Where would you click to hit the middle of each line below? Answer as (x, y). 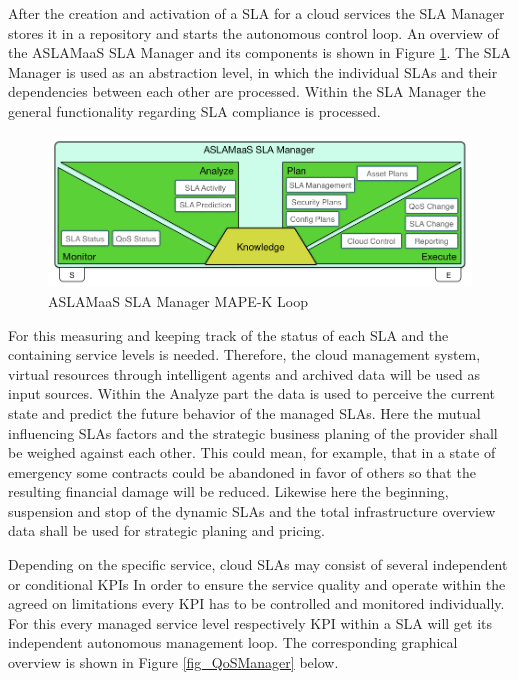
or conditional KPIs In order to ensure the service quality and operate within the (257, 583)
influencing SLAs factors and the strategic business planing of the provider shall (253, 432)
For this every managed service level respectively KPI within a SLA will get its (250, 622)
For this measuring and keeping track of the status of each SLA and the (228, 334)
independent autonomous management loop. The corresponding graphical (233, 642)
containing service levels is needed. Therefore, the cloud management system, (244, 354)
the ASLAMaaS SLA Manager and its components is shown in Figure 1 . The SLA (259, 52)
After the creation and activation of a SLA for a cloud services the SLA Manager (256, 13)
